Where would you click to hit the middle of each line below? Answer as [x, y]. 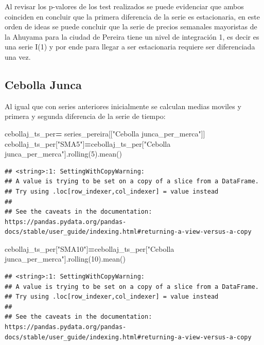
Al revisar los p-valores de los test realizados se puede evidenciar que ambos [124, 6]
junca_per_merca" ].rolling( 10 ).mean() [65, 259]
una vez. [18, 56]
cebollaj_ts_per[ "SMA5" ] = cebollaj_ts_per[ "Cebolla [88, 143]
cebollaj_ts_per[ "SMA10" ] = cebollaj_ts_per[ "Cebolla [90, 248]
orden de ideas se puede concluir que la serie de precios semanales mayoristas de [131, 27]
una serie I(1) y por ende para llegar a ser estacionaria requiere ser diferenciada [130, 47]
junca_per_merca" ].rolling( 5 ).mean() [63, 154]
